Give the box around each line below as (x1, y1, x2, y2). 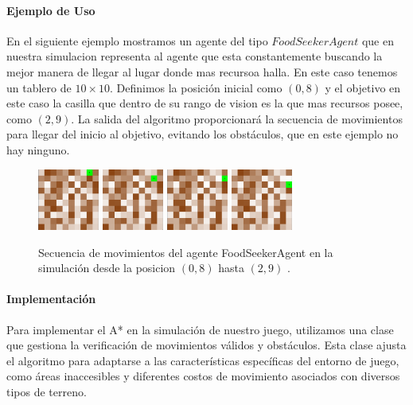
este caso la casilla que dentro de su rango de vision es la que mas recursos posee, (6, 95, 403, 111)
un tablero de (6, 79, 72, 95)
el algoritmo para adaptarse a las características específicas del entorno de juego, (6, 352, 399, 368)
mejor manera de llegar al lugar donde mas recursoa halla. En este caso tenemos (6, 63, 398, 80)
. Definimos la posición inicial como (109, 79, 282, 95)
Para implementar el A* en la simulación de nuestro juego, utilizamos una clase (6, 321, 394, 337)
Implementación (6, 290, 96, 307)
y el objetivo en (325, 79, 401, 95)
